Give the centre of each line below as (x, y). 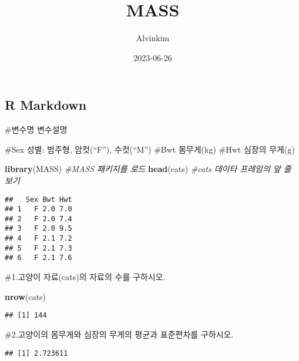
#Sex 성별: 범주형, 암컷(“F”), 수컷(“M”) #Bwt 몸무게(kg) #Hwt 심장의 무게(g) (150, 149)
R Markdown (46, 105)
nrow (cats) (25, 296)
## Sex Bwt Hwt (38, 199)
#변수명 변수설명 (36, 129)
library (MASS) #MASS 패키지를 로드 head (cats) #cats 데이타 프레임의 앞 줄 (148, 169)
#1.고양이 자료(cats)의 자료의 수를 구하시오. (85, 277)
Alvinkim (153, 38)
